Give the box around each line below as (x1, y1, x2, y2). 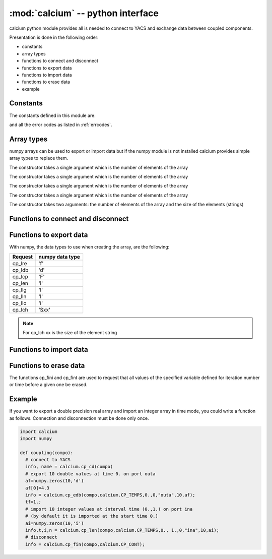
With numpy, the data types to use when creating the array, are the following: (9, 244, 170, 250)
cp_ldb (12, 266, 29, 273)
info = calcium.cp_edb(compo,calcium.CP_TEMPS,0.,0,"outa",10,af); (25, 492, 195, 498)
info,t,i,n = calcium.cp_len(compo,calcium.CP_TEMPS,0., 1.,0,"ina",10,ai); (25, 527, 219, 533)
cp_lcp (12, 273, 29, 280)
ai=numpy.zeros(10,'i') (25, 520, 84, 526)
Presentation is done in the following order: (9, 34, 99, 40)
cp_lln (12, 293, 27, 300)
